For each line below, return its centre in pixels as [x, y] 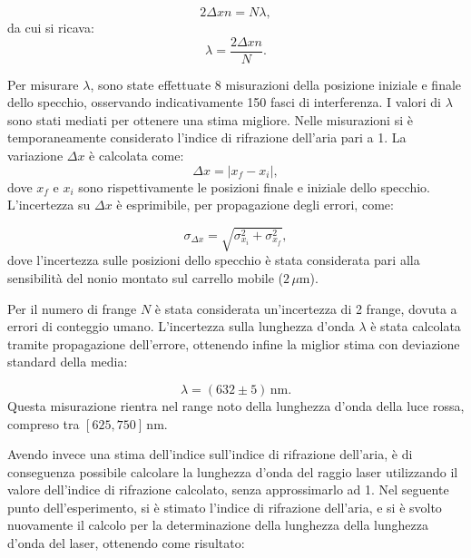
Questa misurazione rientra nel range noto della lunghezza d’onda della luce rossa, [236, 405]
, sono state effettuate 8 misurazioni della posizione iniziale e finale [276, 84]
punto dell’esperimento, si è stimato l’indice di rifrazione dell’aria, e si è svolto [225, 507]
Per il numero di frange [72, 308]
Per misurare [43, 84]
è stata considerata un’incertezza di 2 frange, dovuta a [306, 308]
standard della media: [68, 362]
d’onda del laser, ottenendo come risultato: [126, 543]
